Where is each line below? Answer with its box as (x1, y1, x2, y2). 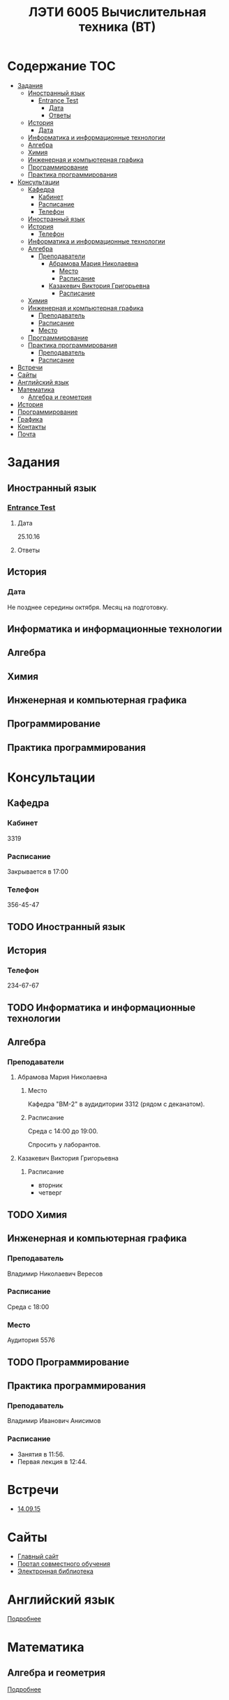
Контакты (17, 422, 47, 431)
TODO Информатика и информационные (7, 1001, 196, 1013)
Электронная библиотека (17, 1567, 94, 1576)
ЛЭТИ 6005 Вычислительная (28, 4, 207, 20)
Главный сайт (17, 1552, 59, 1560)
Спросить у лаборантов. (27, 1140, 101, 1149)
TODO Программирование (7, 1356, 130, 1368)
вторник (38, 1181, 63, 1190)
